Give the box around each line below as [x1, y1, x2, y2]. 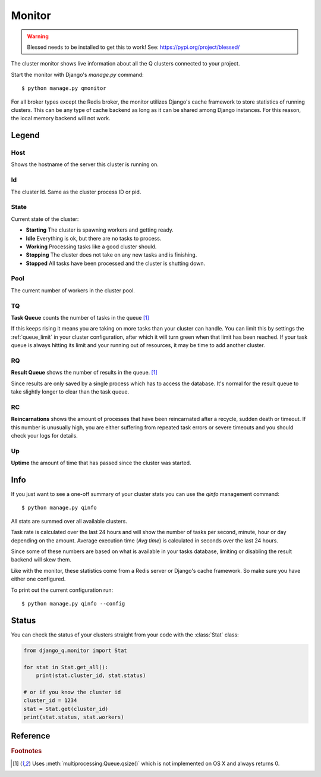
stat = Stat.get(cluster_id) [23, 706, 109, 712]
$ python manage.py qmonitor [21, 85, 106, 92]
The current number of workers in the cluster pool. [11, 286, 135, 294]
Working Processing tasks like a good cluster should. [26, 243, 157, 250]
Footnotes [11, 747, 42, 756]
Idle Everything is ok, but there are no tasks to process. [26, 235, 162, 242]
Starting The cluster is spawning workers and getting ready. [26, 226, 174, 233]
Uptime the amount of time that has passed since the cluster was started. [11, 459, 191, 467]
